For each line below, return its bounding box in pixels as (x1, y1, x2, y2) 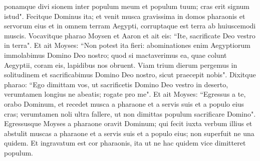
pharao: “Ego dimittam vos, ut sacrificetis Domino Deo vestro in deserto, (4, 79, 228, 89)
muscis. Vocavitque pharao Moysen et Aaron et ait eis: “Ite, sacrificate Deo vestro (4, 30, 255, 40)
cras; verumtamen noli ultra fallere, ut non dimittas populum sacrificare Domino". (4, 108, 256, 119)
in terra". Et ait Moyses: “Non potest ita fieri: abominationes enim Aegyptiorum (4, 40, 251, 50)
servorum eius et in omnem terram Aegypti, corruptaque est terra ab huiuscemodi (4, 20, 256, 31)
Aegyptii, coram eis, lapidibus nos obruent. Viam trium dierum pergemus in (4, 59, 237, 70)
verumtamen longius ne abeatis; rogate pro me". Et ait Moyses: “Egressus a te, (4, 89, 246, 99)
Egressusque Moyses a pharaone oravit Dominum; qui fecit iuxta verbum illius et (4, 118, 252, 129)
